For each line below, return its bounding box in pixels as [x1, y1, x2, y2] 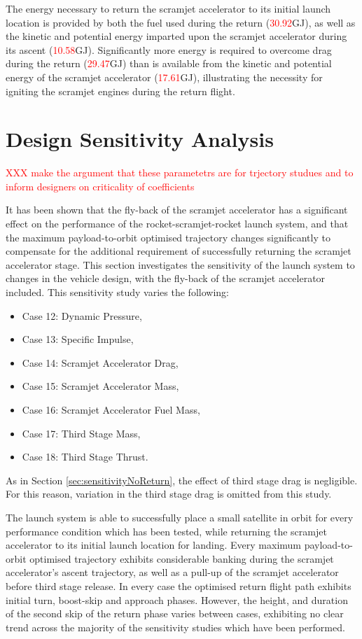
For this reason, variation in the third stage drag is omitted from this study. [6, 486, 332, 501]
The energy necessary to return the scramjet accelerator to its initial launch [6, 1, 331, 15]
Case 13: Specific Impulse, [22, 332, 134, 346]
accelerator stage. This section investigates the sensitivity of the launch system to [6, 257, 355, 272]
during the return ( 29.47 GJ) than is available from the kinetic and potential [6, 56, 332, 71]
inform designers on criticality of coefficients [6, 178, 195, 193]
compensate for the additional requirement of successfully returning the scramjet [6, 244, 351, 258]
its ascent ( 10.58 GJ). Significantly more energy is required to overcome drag [6, 42, 332, 57]
